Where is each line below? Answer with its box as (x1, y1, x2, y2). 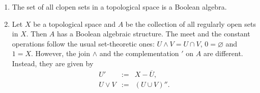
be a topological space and (33, 18, 115, 29)
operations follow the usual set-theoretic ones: (12, 38, 155, 49)
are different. (203, 48, 243, 59)
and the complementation (99, 48, 179, 59)
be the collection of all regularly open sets (125, 18, 256, 29)
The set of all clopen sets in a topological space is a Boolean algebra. (12, 2, 227, 12)
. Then (26, 28, 47, 39)
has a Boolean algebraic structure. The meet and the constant (57, 28, 250, 39)
